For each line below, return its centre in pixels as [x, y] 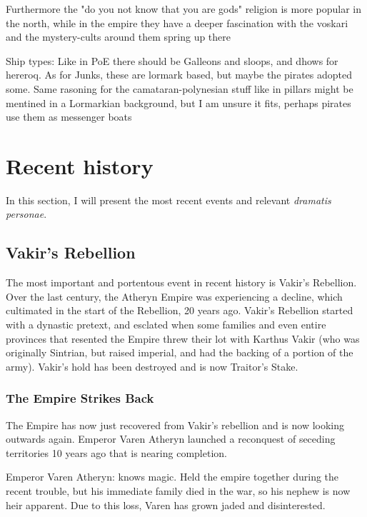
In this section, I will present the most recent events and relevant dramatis [169, 200]
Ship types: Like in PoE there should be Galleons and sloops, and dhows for [172, 60]
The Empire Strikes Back [80, 398]
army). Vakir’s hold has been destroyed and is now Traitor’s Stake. [152, 366]
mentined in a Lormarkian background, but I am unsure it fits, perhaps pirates [179, 102]
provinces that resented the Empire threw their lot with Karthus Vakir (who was [183, 338]
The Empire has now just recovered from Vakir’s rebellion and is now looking [175, 425]
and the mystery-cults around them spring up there [119, 37]
